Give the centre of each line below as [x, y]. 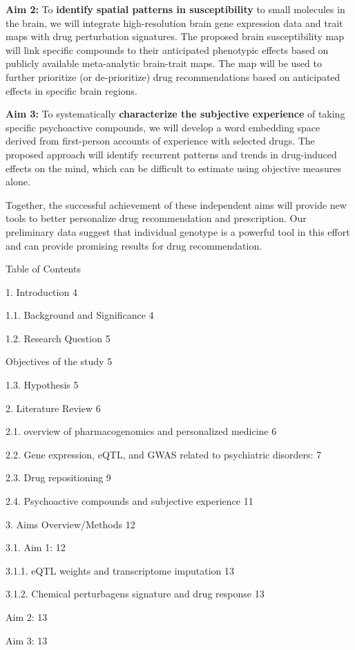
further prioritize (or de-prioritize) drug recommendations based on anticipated [173, 76]
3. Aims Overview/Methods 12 [70, 524]
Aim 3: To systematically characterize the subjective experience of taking [175, 114]
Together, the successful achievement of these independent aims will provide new [176, 204]
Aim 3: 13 [27, 640]
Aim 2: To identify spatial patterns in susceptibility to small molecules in [175, 9]
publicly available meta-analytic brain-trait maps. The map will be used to [164, 63]
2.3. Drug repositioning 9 [58, 477]
